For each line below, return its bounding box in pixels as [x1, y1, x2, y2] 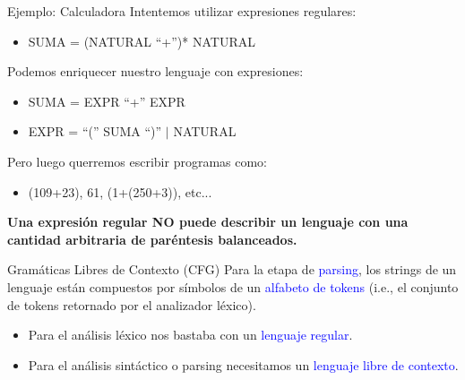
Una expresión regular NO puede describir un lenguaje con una [7, 212, 409, 231]
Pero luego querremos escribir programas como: [7, 151, 268, 170]
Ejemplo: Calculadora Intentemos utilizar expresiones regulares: [7, 2, 357, 20]
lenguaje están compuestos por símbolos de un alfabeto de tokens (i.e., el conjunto [7, 277, 459, 296]
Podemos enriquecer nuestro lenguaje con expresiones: [7, 62, 304, 81]
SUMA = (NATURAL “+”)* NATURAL [28, 31, 255, 50]
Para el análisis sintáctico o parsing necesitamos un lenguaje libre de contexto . [28, 355, 459, 374]
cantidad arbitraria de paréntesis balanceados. [7, 229, 297, 248]
